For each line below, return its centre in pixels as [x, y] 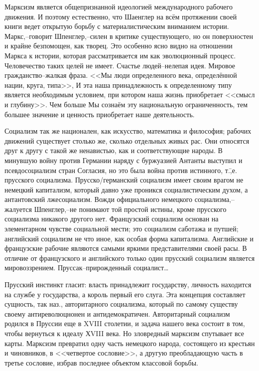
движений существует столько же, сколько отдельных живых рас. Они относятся [127, 140]
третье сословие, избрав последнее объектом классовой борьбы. [101, 362]
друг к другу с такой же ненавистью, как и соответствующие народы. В [114, 150]
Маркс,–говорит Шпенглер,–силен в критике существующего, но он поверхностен [129, 36]
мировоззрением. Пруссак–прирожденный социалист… [87, 268]
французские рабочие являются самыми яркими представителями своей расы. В [126, 248]
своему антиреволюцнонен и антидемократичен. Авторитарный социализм [117, 313]
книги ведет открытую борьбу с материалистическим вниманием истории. [117, 26]
